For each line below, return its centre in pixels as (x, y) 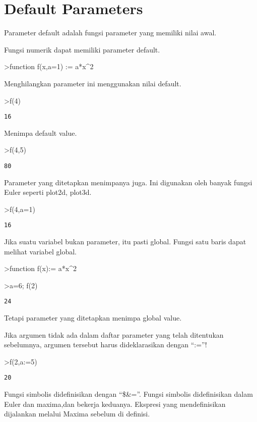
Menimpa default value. (41, 133)
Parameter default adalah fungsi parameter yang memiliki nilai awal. (110, 33)
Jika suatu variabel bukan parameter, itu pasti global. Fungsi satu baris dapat (125, 242)
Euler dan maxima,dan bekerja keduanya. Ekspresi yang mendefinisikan (115, 404)
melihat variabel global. (40, 251)
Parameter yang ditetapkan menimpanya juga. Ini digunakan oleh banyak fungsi (128, 182)
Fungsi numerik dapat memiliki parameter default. (82, 49)
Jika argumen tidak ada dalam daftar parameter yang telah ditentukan (114, 334)
